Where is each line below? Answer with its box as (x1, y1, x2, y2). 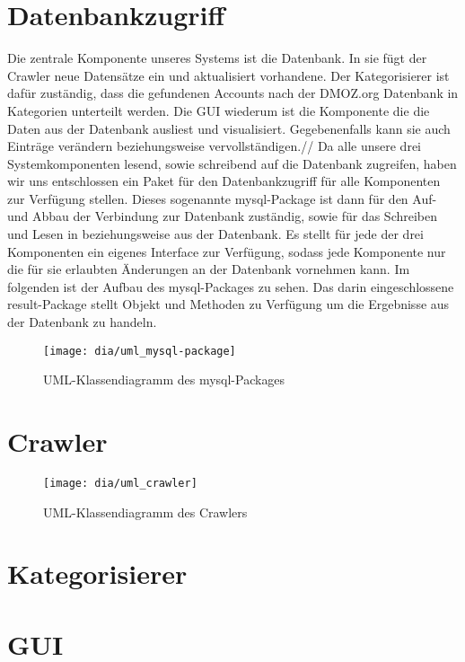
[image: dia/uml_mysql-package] (43, 344, 236, 357)
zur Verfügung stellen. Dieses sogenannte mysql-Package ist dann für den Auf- (7, 189, 437, 207)
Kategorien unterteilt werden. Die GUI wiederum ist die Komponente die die (7, 101, 430, 119)
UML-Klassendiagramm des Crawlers (43, 502, 248, 521)
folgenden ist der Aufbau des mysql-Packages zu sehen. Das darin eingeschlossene (7, 277, 454, 296)
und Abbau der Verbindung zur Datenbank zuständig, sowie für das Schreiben (7, 207, 438, 225)
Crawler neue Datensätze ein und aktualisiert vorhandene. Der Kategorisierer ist (7, 66, 450, 84)
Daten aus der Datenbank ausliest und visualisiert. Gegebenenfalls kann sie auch (7, 119, 451, 137)
